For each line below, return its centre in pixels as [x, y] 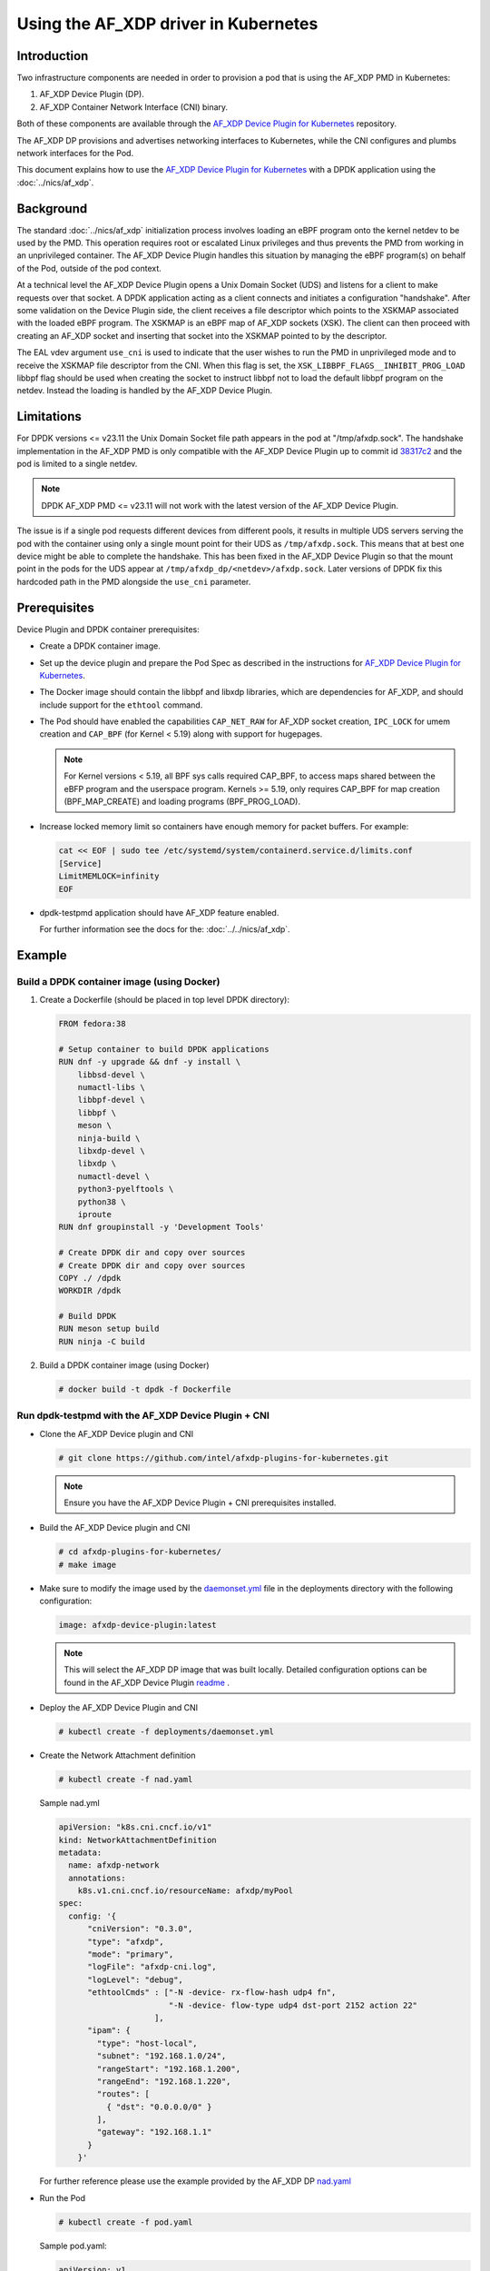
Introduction [53, 56]
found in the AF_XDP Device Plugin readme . [147, 1682]
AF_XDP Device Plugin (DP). [92, 94]
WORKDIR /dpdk [90, 1291]
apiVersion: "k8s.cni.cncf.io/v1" [135, 1827]
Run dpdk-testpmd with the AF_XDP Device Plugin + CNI [143, 1415]
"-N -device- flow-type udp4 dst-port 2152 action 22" [293, 2005]
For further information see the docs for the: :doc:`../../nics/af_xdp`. [165, 929]
